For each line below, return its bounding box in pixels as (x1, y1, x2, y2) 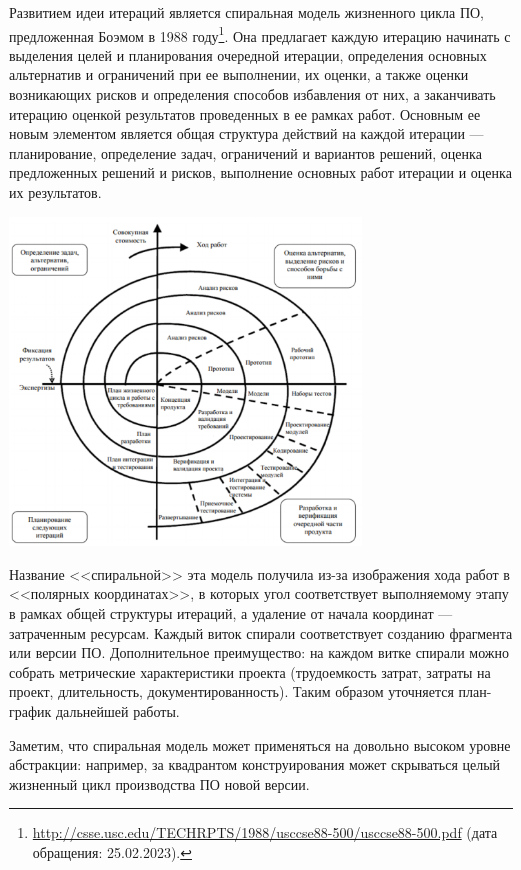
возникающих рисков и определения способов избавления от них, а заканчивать (9, 84, 496, 105)
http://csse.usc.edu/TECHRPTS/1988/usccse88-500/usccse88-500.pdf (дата (32, 822, 498, 843)
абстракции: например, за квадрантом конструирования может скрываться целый (9, 754, 501, 775)
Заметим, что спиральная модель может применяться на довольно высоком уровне (9, 734, 511, 755)
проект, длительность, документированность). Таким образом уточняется (9, 681, 454, 702)
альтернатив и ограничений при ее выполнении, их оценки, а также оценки (9, 64, 469, 85)
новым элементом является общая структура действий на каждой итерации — (9, 123, 484, 144)
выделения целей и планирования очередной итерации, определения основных (9, 44, 487, 65)
